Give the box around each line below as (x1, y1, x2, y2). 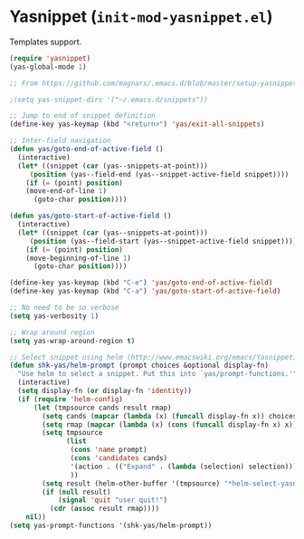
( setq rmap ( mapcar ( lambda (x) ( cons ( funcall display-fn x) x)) (42, 419, 298, 429)
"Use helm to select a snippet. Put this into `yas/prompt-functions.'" (17, 370, 298, 379)
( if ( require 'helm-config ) (17, 394, 124, 404)
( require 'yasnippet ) (9, 53, 91, 63)
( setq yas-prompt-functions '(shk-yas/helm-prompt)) (9, 521, 213, 531)
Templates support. (9, 36, 82, 47)
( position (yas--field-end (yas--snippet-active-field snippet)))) (29, 169, 290, 178)
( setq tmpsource (42, 428, 103, 438)
